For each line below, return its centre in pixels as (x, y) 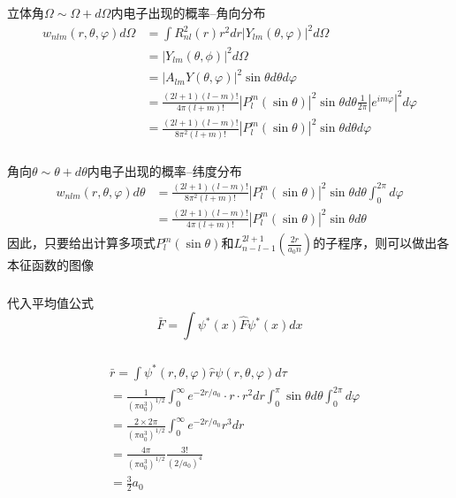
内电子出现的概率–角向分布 (188, 12)
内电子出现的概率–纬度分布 (164, 170)
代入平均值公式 (50, 302)
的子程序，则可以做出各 (381, 242)
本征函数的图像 (50, 264)
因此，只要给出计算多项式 (81, 242)
